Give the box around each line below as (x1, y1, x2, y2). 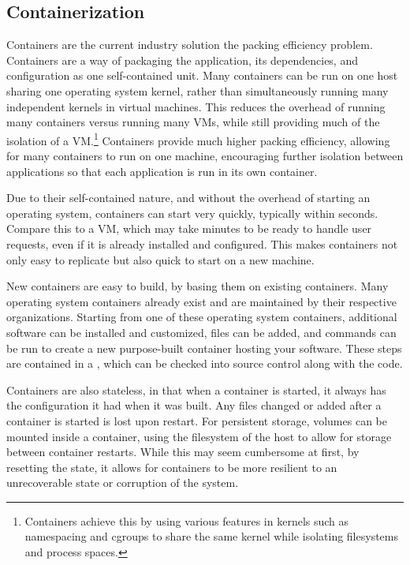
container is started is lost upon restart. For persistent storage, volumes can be (6, 412, 387, 428)
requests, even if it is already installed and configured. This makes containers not (6, 235, 398, 252)
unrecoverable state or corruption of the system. (6, 474, 239, 491)
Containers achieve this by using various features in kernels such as (24, 512, 349, 529)
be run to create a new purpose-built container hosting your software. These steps (6, 339, 402, 356)
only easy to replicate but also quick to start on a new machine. (6, 251, 315, 268)
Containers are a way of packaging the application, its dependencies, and (6, 51, 358, 68)
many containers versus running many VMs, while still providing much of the (6, 114, 380, 130)
